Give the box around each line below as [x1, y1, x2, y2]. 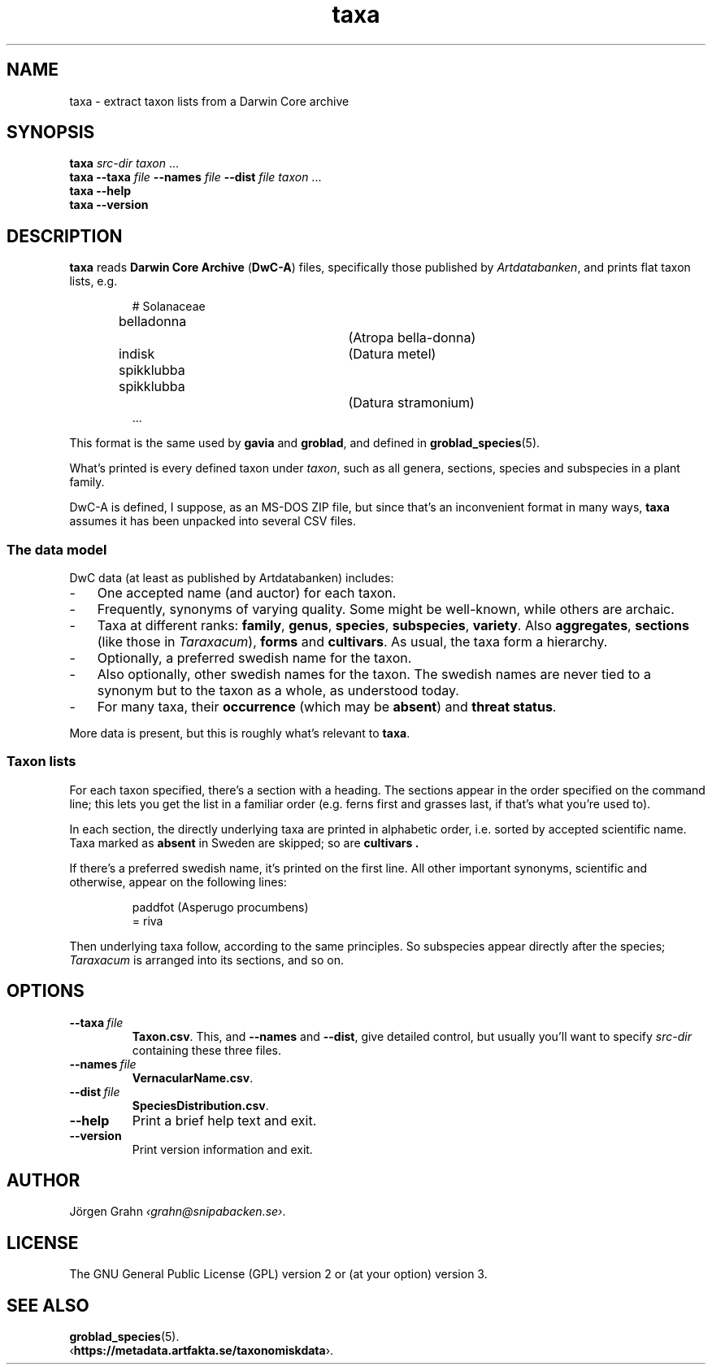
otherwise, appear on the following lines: [69, 874, 287, 889]
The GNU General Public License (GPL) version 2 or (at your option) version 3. [69, 1267, 488, 1282]
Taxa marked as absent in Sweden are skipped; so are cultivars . [69, 835, 419, 850]
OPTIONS [7, 981, 85, 1002]
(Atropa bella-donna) [348, 329, 476, 346]
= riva [132, 913, 163, 928]
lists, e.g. [69, 274, 118, 289]
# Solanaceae [132, 299, 206, 314]
